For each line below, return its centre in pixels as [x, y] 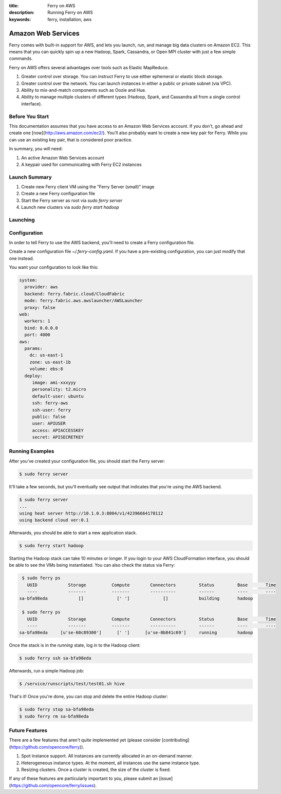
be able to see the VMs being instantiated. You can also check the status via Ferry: [92, 565]
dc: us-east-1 [46, 355]
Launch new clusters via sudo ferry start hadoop [70, 207]
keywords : [20, 19]
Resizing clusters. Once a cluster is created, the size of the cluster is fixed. [96, 769]
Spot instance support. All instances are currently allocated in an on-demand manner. [107, 756]
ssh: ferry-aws [50, 403]
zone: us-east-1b [50, 362]
